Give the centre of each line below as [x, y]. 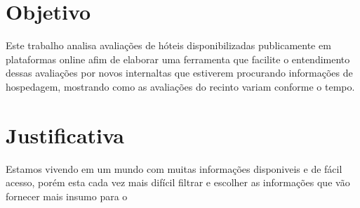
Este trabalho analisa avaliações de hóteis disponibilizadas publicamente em [168, 45]
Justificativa [65, 135]
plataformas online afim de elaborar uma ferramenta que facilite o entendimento [178, 59]
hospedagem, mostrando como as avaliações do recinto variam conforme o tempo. [180, 86]
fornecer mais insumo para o [67, 196]
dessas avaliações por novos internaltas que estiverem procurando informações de [179, 73]
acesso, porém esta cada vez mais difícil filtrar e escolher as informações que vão [178, 182]
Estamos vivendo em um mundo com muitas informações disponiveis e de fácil [174, 168]
